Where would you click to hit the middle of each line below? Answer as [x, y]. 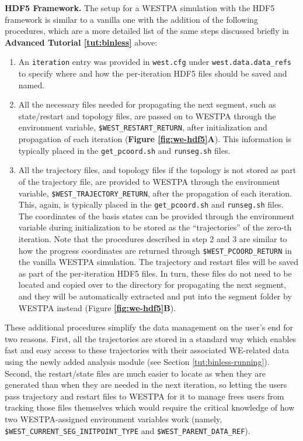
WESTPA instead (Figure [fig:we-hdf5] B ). [97, 307]
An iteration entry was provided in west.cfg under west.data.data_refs [155, 62]
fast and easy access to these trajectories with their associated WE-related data [147, 350]
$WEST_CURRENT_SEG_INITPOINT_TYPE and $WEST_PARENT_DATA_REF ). [128, 430]
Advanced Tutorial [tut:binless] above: [81, 42]
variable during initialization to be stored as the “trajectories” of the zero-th [155, 227]
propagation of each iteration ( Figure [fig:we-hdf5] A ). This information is [155, 139]
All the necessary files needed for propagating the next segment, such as [147, 104]
